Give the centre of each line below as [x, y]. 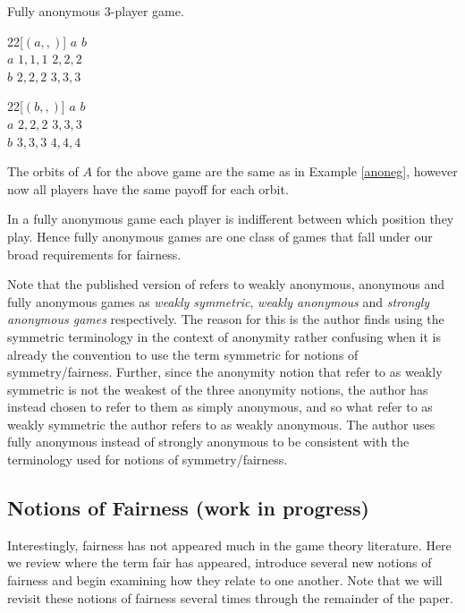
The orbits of [43, 171]
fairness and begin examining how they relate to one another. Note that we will [225, 580]
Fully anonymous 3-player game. [96, 11]
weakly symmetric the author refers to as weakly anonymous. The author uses [221, 424]
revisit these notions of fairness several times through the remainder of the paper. [230, 597]
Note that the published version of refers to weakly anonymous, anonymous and [226, 284]
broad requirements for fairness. [94, 254]
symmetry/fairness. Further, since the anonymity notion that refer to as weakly [225, 372]
